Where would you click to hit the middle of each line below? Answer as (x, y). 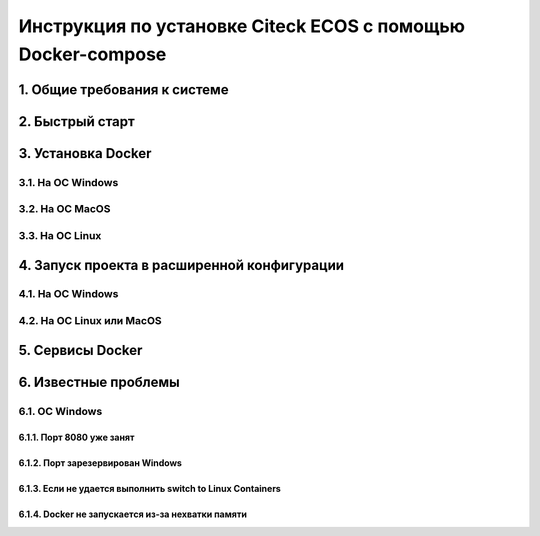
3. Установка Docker (85, 153)
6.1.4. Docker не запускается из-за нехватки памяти (132, 514)
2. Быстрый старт (76, 121)
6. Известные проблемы (99, 381)
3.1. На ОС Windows (68, 182)
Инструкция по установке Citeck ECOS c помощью (241, 26)
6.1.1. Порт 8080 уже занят (76, 437)
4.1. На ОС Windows (68, 294)
